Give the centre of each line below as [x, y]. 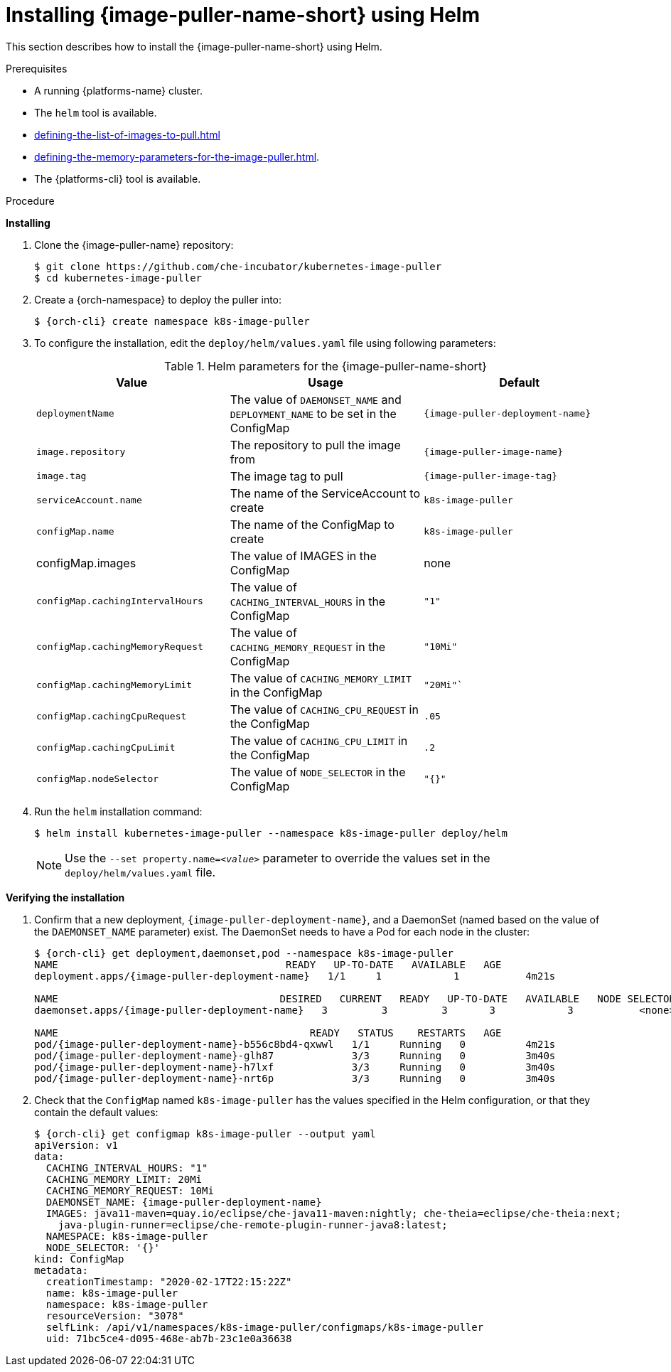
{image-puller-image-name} [493, 452]
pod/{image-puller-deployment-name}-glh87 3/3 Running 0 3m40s [295, 1055]
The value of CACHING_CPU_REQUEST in [324, 709]
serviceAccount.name [89, 500]
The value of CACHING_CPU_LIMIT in [319, 740]
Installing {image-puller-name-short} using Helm [243, 15]
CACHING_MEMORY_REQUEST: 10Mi [130, 1190]
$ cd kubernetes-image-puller [118, 278]
